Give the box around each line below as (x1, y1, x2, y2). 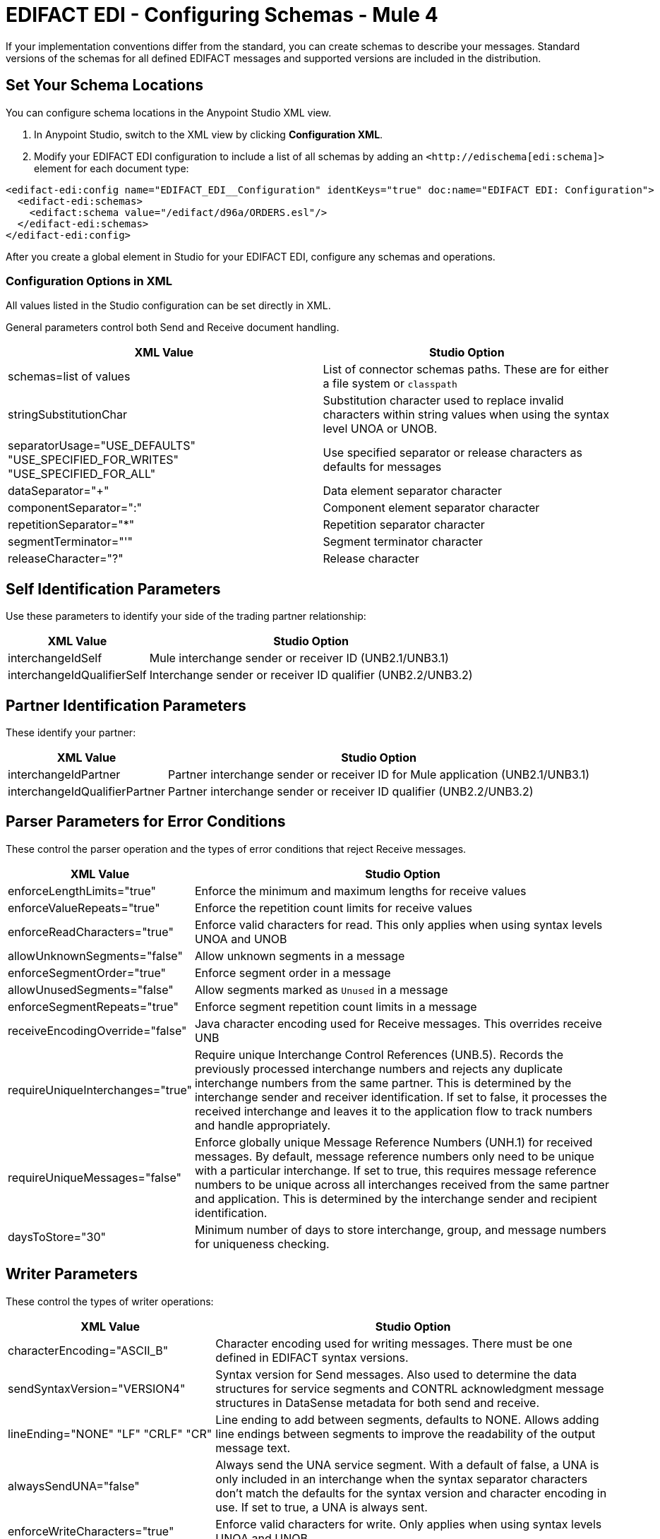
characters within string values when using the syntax (323, 407, 609, 422)
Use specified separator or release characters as (323, 445, 582, 460)
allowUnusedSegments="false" (8, 982, 174, 997)
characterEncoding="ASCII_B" (8, 1343, 169, 1358)
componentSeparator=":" (8, 501, 142, 515)
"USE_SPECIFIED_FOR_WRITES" (8, 453, 179, 467)
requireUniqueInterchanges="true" (8, 1082, 192, 1097)
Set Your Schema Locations (6, 76, 204, 95)
